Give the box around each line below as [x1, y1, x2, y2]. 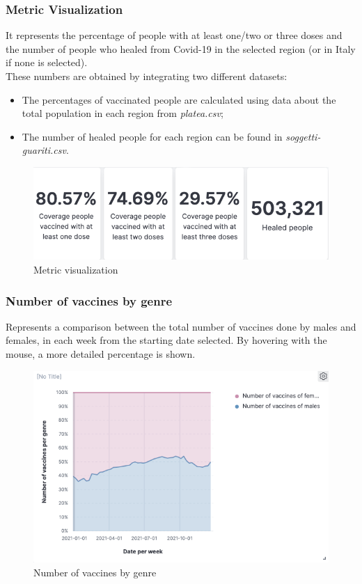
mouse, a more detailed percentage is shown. [6, 347, 196, 361]
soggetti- [285, 129, 321, 143]
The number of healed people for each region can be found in [22, 129, 283, 143]
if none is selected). [6, 55, 88, 70]
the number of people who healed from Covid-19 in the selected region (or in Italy [6, 41, 356, 56]
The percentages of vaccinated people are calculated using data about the [22, 92, 336, 106]
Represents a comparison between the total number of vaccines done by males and [6, 319, 356, 333]
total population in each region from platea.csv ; [22, 106, 223, 120]
